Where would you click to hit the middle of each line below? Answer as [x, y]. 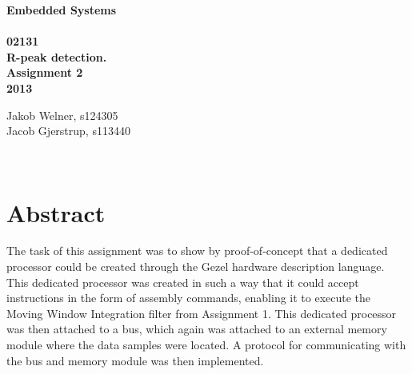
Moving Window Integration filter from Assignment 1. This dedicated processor [202, 313]
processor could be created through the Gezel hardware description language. [196, 267]
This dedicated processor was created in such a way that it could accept [183, 282]
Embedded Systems [62, 10]
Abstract [56, 212]
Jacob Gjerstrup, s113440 [68, 131]
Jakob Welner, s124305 [62, 115]
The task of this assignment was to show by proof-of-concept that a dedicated [197, 251]
